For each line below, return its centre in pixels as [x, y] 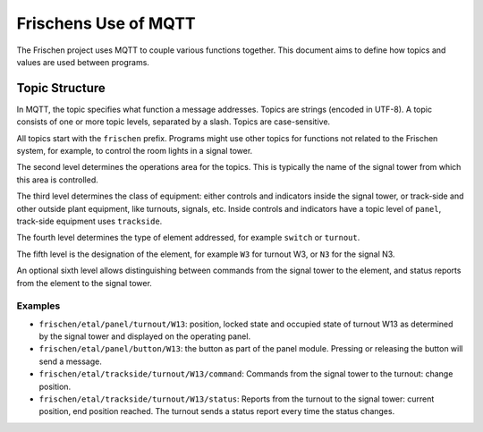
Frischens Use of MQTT [106, 23]
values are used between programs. [83, 62]
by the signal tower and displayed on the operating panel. [144, 336]
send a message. [70, 361]
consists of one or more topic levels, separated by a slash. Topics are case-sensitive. [174, 122]
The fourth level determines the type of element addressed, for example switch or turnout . [188, 238]
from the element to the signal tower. [84, 283]
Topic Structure [61, 88]
